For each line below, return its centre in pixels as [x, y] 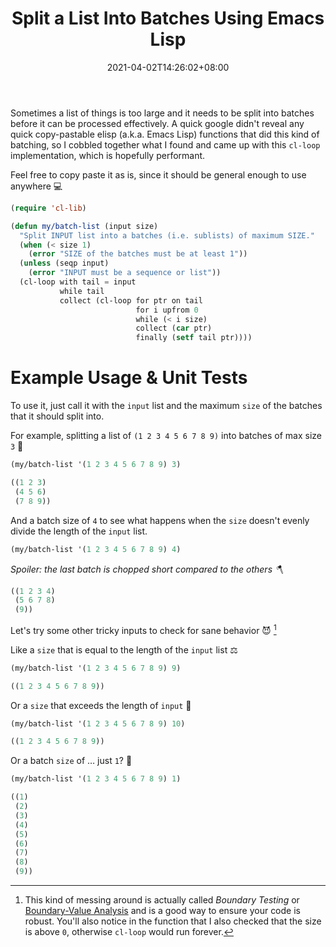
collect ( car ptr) [174, 328]
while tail [82, 291]
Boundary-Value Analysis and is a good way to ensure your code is [162, 911]
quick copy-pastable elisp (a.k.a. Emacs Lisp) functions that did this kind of [165, 134]
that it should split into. [57, 416]
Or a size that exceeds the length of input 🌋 [101, 705]
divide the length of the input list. [79, 531]
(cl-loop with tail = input [78, 282]
